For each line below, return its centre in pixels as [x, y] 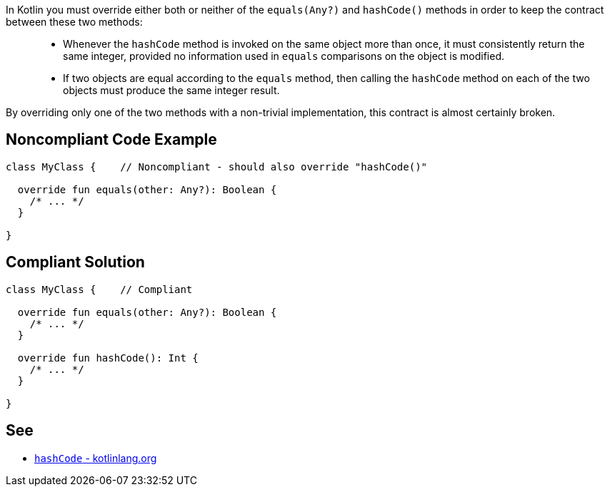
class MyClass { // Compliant [99, 289]
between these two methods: [74, 22]
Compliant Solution [75, 262]
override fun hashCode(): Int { [108, 358]
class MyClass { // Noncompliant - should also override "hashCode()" [217, 166]
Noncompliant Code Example [111, 140]
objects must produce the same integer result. [171, 90]
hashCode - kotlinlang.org [96, 458]
